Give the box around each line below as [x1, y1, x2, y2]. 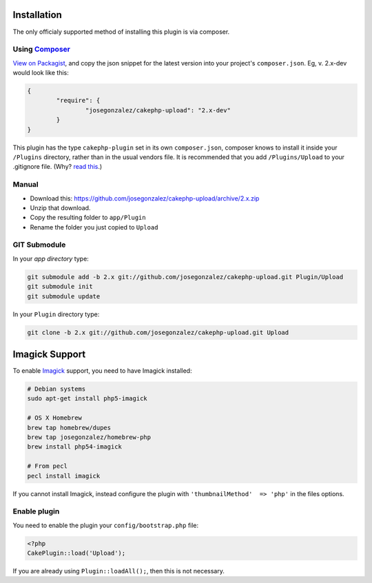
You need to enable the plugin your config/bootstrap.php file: [12, 521, 199, 529]
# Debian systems [27, 385, 86, 393]
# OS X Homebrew [27, 414, 83, 422]
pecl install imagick [27, 472, 101, 480]
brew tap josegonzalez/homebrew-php [27, 433, 152, 441]
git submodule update [27, 292, 101, 300]
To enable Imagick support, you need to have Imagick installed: [12, 367, 192, 375]
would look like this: [12, 69, 69, 77]
